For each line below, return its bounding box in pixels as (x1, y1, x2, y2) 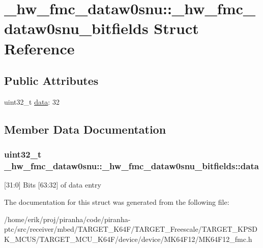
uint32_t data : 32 (4, 96, 60, 107)
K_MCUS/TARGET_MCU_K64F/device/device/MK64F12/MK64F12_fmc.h (4, 233, 252, 244)
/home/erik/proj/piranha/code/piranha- (4, 213, 131, 224)
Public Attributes (4, 73, 99, 88)
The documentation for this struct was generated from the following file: (4, 197, 229, 207)
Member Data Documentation (4, 121, 166, 137)
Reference (4, 38, 75, 58)
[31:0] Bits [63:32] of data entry (4, 179, 101, 190)
